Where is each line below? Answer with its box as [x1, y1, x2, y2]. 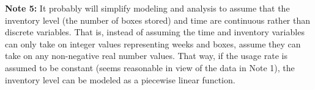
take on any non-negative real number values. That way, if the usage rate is [5, 49, 287, 62]
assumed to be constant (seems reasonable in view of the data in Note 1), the [5, 61, 295, 74]
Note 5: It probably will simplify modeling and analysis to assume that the [5, 2, 290, 14]
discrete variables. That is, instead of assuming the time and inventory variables [5, 26, 305, 38]
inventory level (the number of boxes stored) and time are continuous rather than [5, 13, 311, 26]
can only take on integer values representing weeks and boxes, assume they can [5, 37, 301, 50]
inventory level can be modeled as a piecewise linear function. [5, 73, 235, 86]
